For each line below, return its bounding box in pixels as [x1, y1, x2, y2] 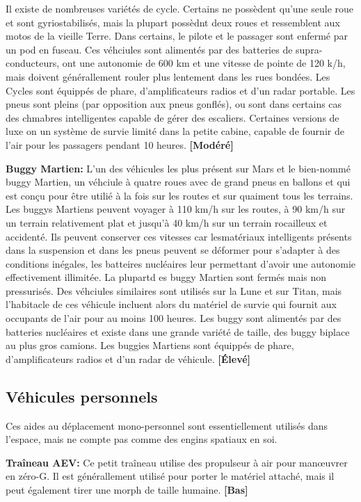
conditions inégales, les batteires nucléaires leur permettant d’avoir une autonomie [6, 256, 356, 270]
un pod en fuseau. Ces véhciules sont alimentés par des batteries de [6, 42, 293, 56]
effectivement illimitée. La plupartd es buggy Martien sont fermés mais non [6, 270, 327, 284]
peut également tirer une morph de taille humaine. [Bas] [6, 483, 248, 497]
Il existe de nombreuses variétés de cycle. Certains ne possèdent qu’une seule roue [6, 1, 354, 15]
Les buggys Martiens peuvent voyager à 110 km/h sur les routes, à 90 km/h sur [6, 202, 346, 216]
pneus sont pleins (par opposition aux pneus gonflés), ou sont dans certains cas [6, 97, 342, 111]
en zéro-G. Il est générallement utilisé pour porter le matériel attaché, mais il [6, 469, 335, 483]
